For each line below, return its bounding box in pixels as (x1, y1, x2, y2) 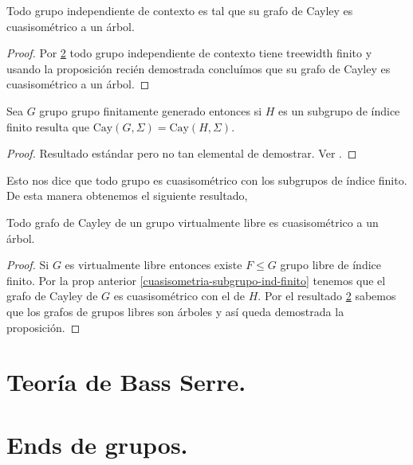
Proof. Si (6, 256, 49, 273)
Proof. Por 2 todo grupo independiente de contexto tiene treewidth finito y (6, 45, 372, 61)
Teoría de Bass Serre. (6, 365, 246, 398)
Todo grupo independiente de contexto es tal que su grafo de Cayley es (6, 2, 353, 18)
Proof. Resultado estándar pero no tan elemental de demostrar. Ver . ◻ (6, 145, 357, 162)
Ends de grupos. (6, 428, 188, 460)
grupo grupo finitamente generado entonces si (39, 102, 262, 119)
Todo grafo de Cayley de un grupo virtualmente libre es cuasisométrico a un (6, 213, 379, 230)
